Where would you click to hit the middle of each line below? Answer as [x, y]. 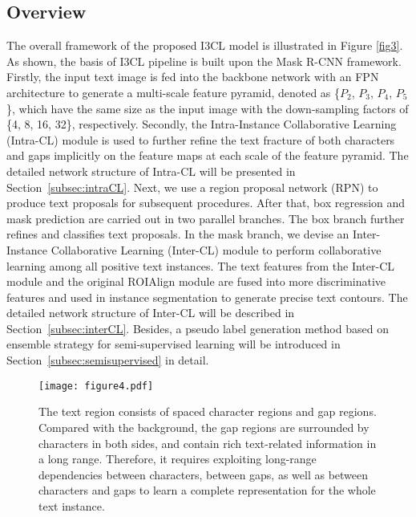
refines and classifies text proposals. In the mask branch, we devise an [178, 234]
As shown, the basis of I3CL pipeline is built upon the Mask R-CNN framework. [204, 61]
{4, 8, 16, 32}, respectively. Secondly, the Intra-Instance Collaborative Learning [202, 124]
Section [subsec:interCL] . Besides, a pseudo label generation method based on [198, 328]
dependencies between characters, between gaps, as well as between [204, 474]
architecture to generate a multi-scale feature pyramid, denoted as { [174, 92]
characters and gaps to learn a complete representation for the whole [207, 490]
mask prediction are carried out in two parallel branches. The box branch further [206, 218]
